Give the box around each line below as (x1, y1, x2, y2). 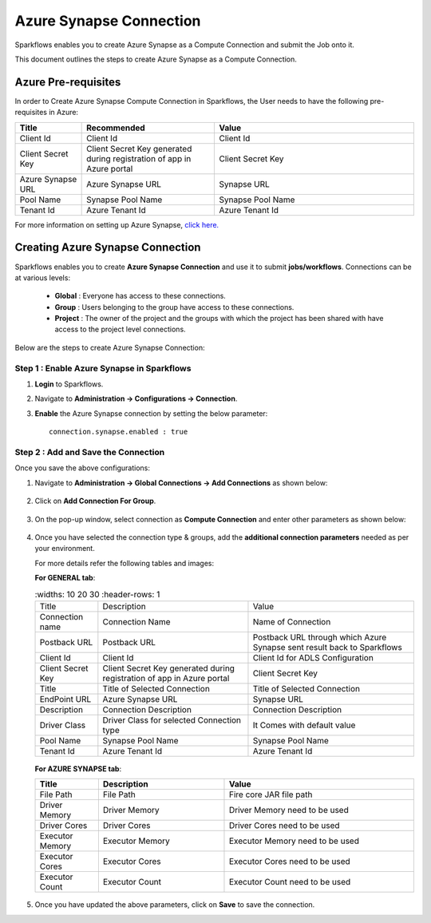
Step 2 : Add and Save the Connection (14, 446, 165, 458)
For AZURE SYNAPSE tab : (34, 763, 122, 774)
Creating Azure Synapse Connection (14, 240, 201, 255)
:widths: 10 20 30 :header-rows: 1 (34, 588, 160, 600)
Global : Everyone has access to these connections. (54, 291, 227, 301)
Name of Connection (252, 616, 331, 627)
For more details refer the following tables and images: (34, 558, 215, 568)
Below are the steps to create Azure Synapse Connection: (14, 343, 205, 352)
